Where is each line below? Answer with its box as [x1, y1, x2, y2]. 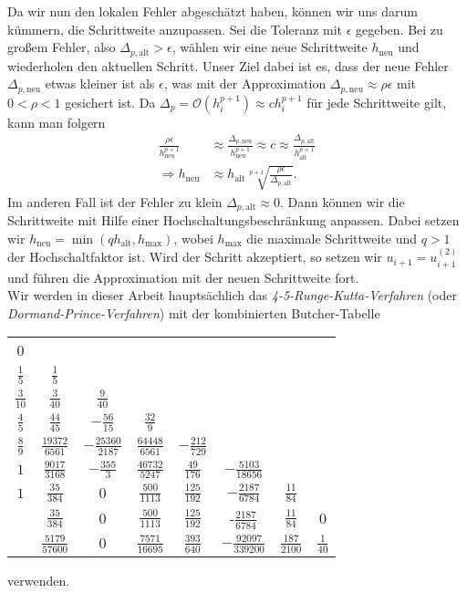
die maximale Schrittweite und [246, 228, 418, 247]
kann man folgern [7, 112, 106, 131]
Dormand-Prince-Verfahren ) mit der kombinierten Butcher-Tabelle [7, 303, 380, 322]
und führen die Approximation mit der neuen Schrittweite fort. [7, 267, 359, 286]
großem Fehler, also [7, 37, 116, 57]
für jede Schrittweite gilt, [306, 92, 447, 111]
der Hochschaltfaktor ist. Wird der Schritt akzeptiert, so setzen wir [7, 247, 382, 266]
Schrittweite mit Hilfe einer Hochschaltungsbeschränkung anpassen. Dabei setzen [7, 211, 460, 230]
